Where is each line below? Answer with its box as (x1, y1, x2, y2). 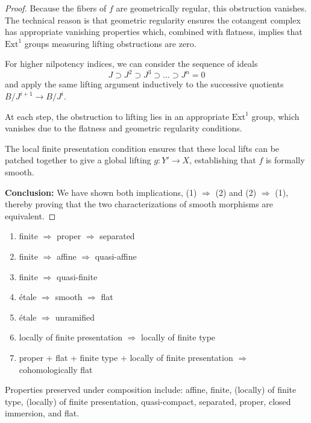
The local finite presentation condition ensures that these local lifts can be (5, 142, 280, 154)
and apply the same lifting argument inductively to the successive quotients (5, 78, 284, 90)
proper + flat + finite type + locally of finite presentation (19, 351, 233, 363)
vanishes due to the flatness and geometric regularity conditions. (5, 122, 242, 134)
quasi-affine (95, 250, 137, 262)
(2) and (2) (215, 186, 257, 198)
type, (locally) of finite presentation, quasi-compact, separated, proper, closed (5, 395, 291, 407)
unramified (55, 310, 95, 323)
